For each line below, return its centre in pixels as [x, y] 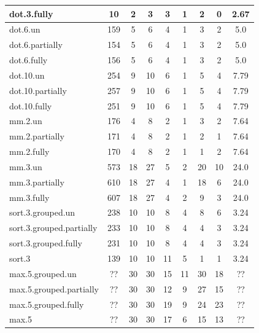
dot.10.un [27, 75]
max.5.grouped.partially [54, 288]
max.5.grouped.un [43, 273]
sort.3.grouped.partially [53, 228]
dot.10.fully [31, 105]
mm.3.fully [29, 197]
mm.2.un [26, 121]
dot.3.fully [31, 13]
